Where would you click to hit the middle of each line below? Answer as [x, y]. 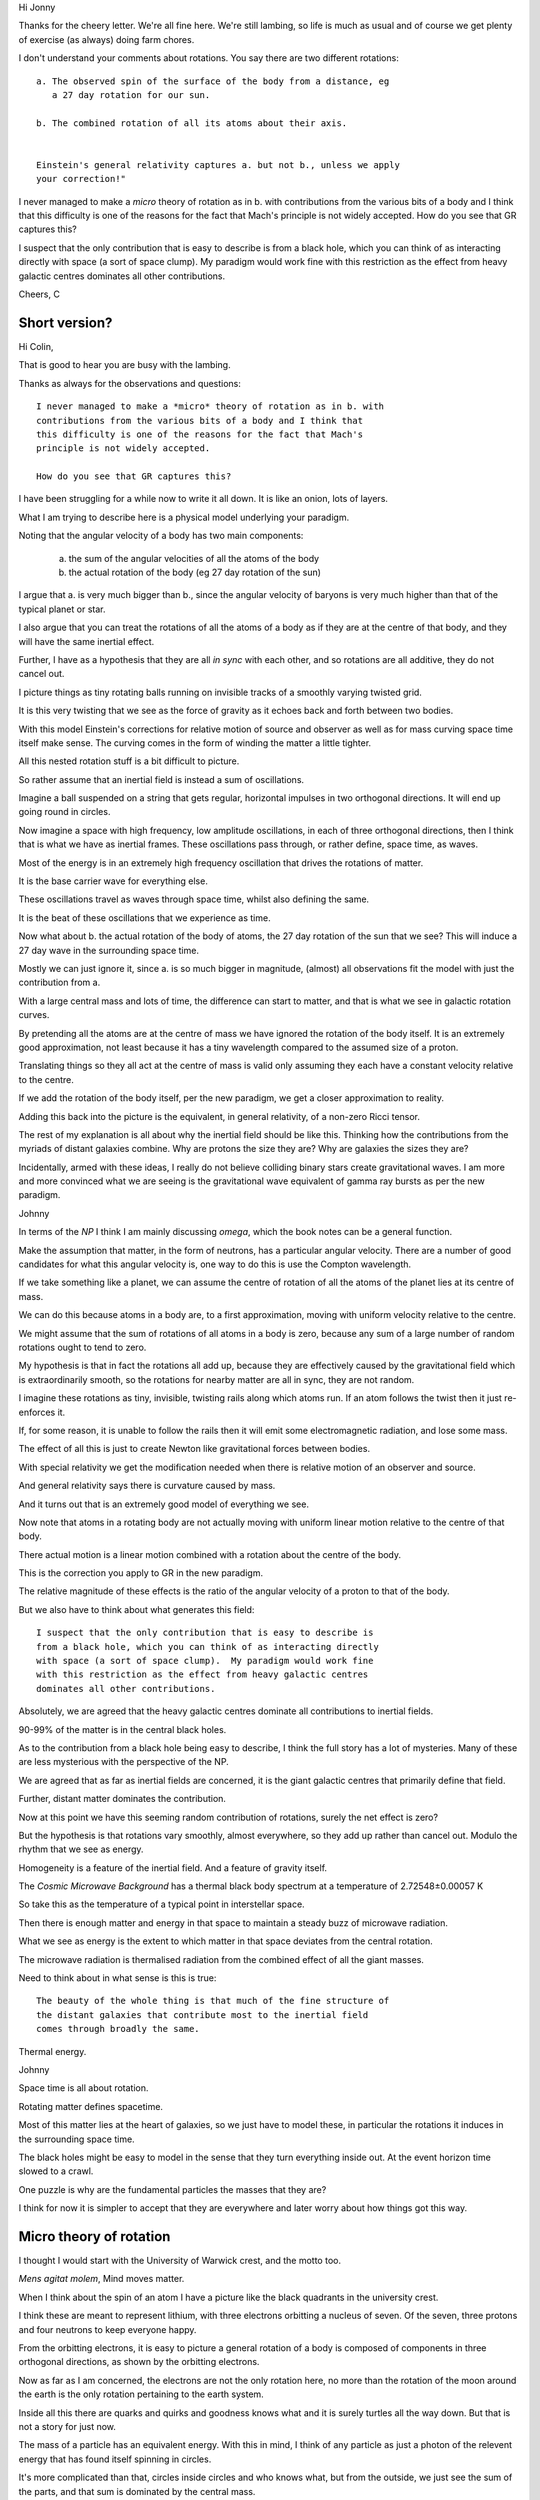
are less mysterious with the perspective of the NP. [123, 1762]
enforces [37, 1412]
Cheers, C [39, 294]
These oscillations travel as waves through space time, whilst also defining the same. [194, 899]
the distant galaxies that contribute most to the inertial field [202, 2014]
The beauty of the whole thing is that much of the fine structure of [213, 2001]
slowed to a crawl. [56, 2171]
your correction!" [81, 179]
